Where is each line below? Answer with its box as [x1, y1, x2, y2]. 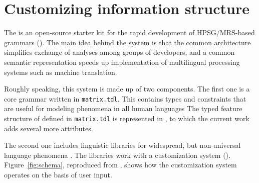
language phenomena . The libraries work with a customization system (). [4, 149, 230, 160]
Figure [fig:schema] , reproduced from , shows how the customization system [4, 159, 237, 170]
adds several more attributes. [4, 123, 93, 133]
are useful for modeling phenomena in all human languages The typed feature [4, 103, 242, 114]
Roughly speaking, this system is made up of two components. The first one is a [4, 83, 250, 94]
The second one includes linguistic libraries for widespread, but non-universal [4, 140, 241, 150]
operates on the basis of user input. [4, 169, 112, 179]
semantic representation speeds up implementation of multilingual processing [4, 56, 240, 67]
